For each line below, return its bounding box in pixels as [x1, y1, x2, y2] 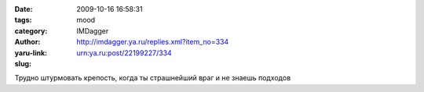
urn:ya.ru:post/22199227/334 [76, 48, 172, 58]
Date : [14, 5, 33, 13]
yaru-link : [14, 48, 47, 58]
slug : [14, 58, 31, 68]
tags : [14, 16, 32, 25]
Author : [14, 37, 41, 47]
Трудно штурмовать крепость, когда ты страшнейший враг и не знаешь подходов [14, 73, 291, 83]
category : [14, 26, 48, 35]
